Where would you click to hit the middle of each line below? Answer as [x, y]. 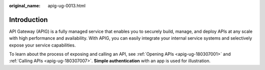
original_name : [25, 6]
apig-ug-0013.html [67, 6]
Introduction [28, 20]
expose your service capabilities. [42, 45]
